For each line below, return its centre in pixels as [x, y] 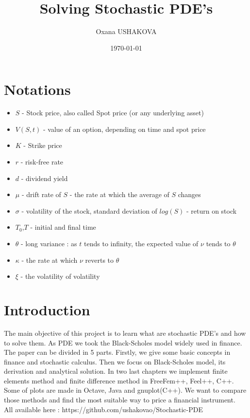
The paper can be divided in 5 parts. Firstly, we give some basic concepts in [117, 352]
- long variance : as [49, 243]
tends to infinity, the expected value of [141, 243]
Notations [37, 89]
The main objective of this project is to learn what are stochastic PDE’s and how [125, 333]
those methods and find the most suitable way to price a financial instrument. [120, 400]
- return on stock [211, 210]
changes [189, 194]
